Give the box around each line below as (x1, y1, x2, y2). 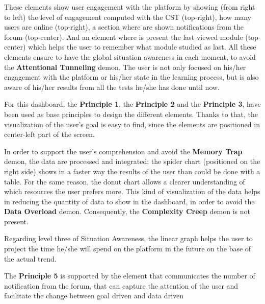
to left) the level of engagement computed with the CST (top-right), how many (4, 11, 251, 22)
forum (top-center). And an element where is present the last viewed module (4, 31, 243, 42)
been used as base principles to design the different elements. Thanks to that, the (4, 108, 258, 119)
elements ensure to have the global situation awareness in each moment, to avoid (4, 51, 256, 62)
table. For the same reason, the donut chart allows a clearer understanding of (4, 176, 245, 186)
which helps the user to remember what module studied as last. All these (28, 41, 256, 52)
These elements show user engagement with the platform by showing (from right (4, 2, 255, 12)
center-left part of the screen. (4, 129, 95, 139)
